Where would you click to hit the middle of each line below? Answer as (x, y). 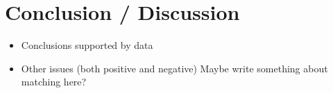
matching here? (54, 82)
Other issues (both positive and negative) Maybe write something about (174, 68)
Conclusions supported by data (87, 45)
